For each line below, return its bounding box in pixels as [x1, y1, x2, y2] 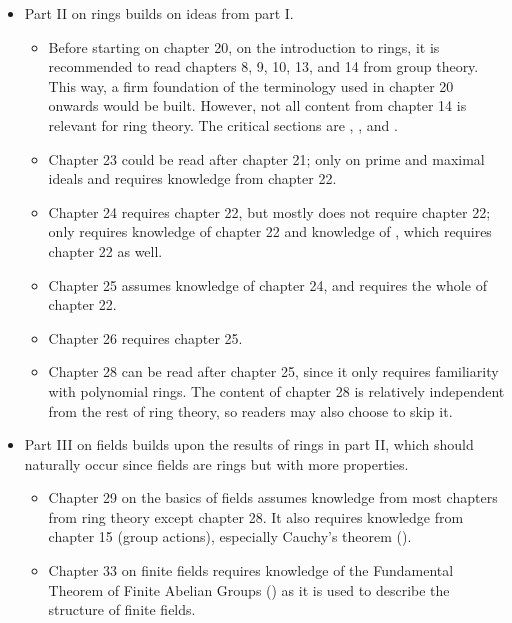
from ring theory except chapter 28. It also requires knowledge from [48, 506, 464, 527]
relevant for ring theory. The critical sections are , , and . [48, 114, 398, 135]
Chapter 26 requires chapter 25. [48, 327, 243, 348]
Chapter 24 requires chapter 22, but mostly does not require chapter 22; [48, 201, 491, 222]
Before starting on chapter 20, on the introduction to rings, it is [48, 36, 440, 57]
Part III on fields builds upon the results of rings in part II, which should [24, 434, 474, 455]
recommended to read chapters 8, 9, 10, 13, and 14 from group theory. [48, 56, 479, 77]
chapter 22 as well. [48, 240, 163, 261]
